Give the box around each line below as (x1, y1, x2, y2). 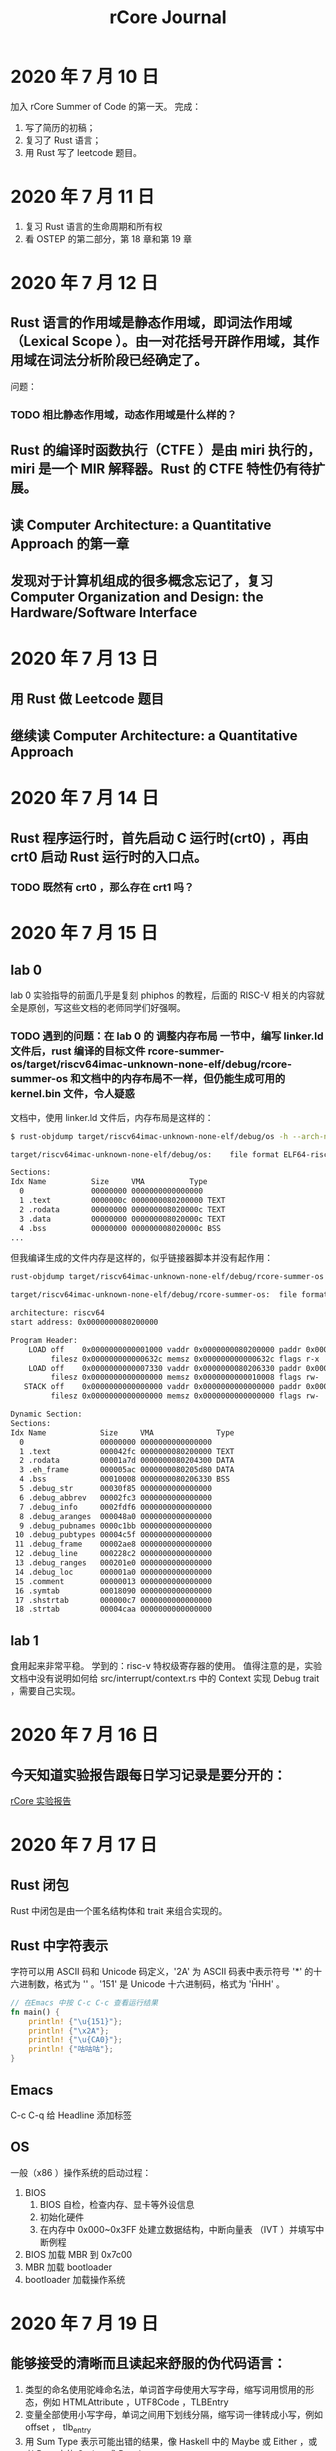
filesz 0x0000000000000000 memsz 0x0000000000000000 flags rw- (50, 1391, 320, 1401)
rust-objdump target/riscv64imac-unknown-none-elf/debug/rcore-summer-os (10, 1272, 325, 1282)
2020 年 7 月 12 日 (10, 272, 159, 295)
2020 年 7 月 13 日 (10, 647, 159, 670)
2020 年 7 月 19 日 (10, 2312, 159, 2335)
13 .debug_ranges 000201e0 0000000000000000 (14, 1558, 213, 1568)
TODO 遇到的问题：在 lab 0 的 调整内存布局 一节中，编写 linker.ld (10, 1029, 324, 1043)
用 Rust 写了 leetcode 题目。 (24, 146, 143, 158)
